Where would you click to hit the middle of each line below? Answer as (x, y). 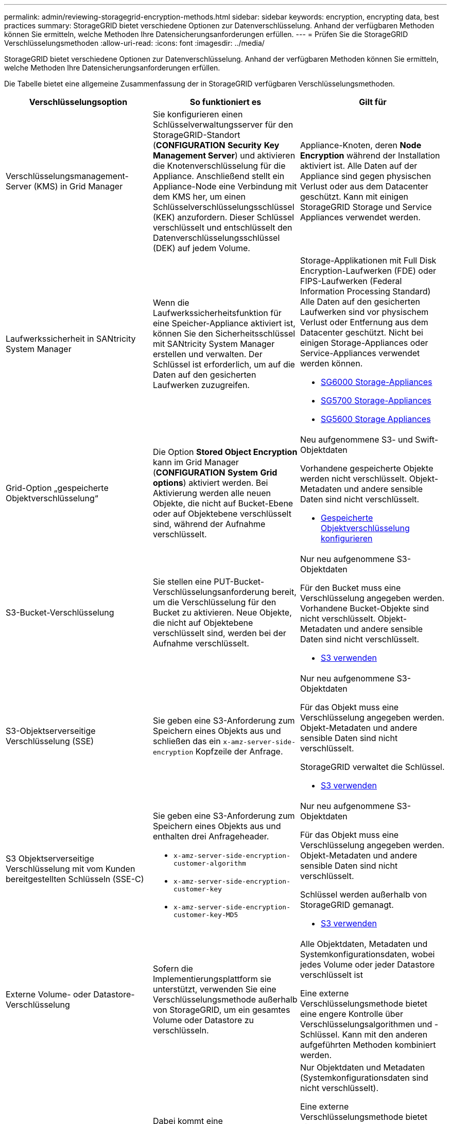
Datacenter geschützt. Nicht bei (361, 332)
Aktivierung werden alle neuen (212, 493)
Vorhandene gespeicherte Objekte (367, 468)
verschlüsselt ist (331, 975)
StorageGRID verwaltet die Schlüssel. (372, 767)
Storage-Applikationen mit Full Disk (368, 260)
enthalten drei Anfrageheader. (211, 836)
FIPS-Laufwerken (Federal (351, 281)
